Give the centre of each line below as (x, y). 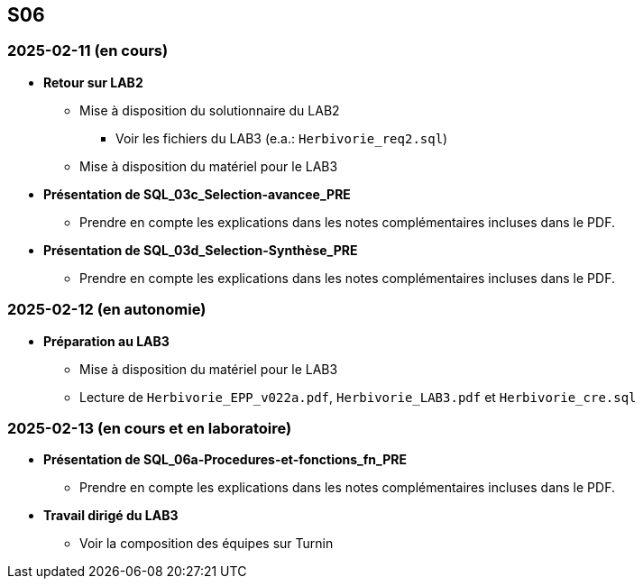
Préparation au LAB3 (106, 341)
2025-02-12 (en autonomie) (107, 310)
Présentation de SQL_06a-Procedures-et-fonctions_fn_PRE (225, 460)
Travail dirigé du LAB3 (111, 516)
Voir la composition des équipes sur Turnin (207, 544)
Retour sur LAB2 (93, 82)
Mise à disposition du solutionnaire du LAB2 (210, 110)
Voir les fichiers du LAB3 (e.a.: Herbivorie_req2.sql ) (282, 138)
